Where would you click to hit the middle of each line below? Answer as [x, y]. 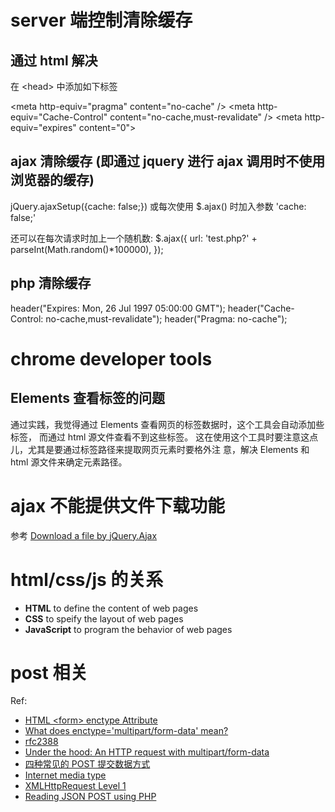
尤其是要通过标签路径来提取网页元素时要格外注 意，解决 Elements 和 [168, 449]
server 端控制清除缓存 [101, 20]
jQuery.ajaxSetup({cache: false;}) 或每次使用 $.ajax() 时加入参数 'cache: [158, 206]
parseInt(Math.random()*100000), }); [87, 249]
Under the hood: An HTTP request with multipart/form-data [147, 752]
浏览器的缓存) [52, 180]
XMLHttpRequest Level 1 [75, 786]
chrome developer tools [111, 358]
